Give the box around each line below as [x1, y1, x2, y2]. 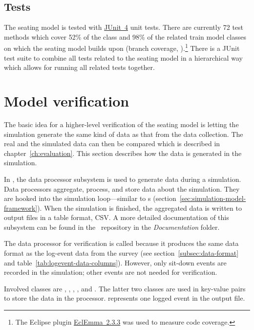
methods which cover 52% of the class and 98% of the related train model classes [4, 31, 246, 42]
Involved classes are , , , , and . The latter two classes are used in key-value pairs [4, 283, 246, 293]
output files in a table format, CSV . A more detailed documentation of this [4, 212, 229, 222]
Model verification [4, 91, 129, 111]
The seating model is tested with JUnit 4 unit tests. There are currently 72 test [4, 22, 244, 32]
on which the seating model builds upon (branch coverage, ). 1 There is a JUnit [4, 42, 240, 53]
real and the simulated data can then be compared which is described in [4, 138, 220, 149]
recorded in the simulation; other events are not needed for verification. [4, 267, 217, 277]
